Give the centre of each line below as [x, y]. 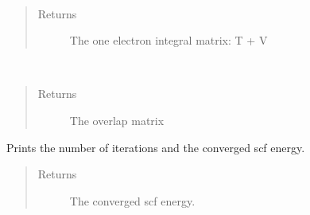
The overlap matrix [117, 120]
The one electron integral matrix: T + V [169, 40]
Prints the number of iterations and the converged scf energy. [156, 147]
